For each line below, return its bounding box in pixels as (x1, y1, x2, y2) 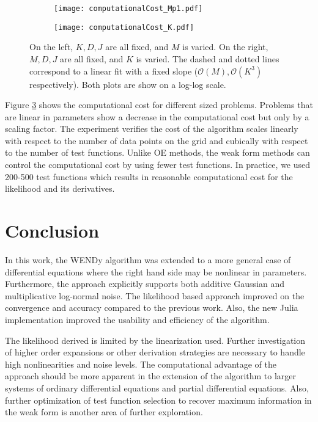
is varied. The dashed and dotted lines (136, 52, 279, 65)
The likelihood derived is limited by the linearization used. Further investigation (5, 333, 306, 346)
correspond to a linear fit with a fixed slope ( (29, 64, 198, 77)
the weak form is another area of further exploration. (5, 406, 203, 418)
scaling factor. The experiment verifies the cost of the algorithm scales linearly (5, 122, 298, 135)
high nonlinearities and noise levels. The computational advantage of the (5, 357, 277, 370)
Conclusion (5, 218, 100, 243)
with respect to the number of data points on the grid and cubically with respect (5, 134, 308, 147)
